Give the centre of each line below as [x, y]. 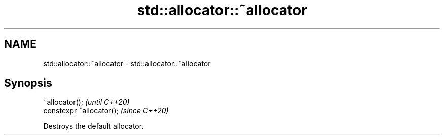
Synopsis [28, 83]
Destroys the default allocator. [94, 126]
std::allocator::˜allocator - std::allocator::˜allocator [127, 63]
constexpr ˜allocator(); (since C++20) [106, 111]
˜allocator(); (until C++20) [86, 102]
